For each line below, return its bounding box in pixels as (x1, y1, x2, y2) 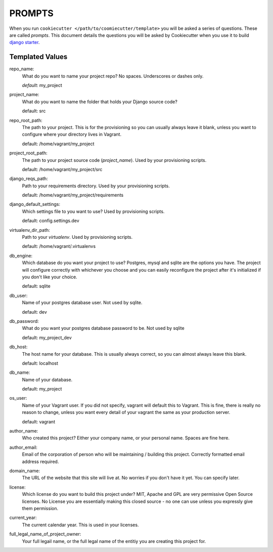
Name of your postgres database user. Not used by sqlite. (22, 300, 143, 306)
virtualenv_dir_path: (9, 227, 50, 233)
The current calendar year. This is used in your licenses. (22, 522, 139, 528)
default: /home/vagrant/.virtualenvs (22, 243, 96, 249)
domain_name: (9, 468, 40, 474)
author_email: (9, 444, 38, 450)
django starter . (9, 39, 40, 46)
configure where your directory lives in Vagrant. (22, 132, 121, 138)
